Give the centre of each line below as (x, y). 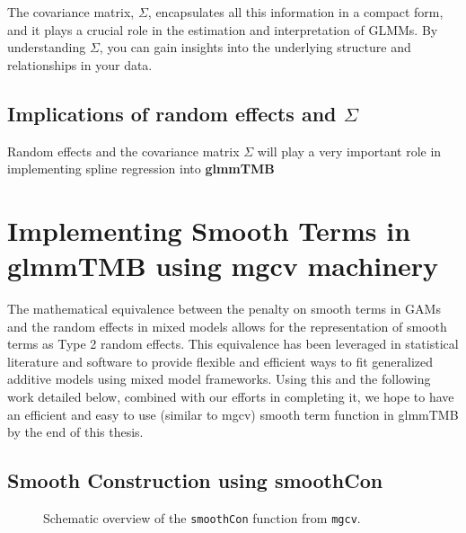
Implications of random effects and (172, 113)
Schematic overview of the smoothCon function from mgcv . (202, 518)
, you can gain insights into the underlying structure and (255, 47)
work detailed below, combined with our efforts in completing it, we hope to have (231, 397)
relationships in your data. (80, 64)
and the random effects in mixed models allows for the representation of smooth (227, 326)
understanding (47, 47)
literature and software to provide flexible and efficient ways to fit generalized (220, 361)
